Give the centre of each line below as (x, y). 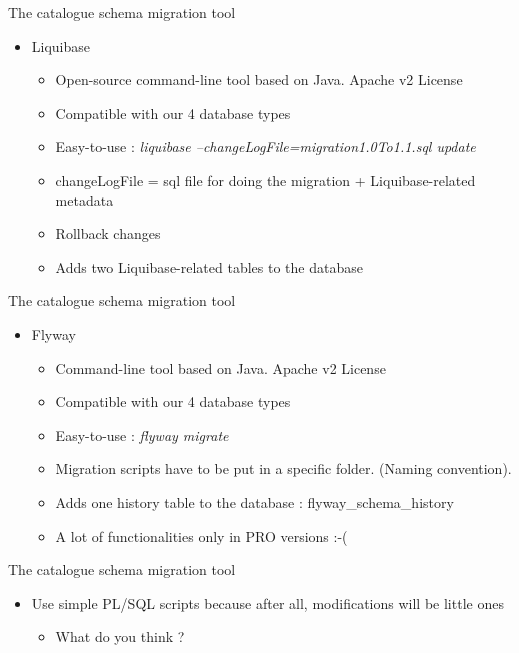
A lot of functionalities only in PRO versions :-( (201, 535)
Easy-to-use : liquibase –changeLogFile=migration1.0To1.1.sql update (265, 146)
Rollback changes (108, 233)
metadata (84, 199)
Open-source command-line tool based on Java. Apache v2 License (259, 79)
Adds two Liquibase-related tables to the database (209, 266)
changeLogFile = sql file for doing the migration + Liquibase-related (265, 179)
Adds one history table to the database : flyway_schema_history (254, 501)
